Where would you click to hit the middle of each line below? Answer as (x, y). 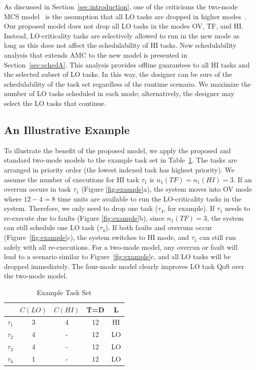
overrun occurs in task (37, 189)
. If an (243, 179)
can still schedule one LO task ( (52, 227)
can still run (217, 237)
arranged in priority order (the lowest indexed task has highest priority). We (119, 169)
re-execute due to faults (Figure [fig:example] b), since (84, 218)
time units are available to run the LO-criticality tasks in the (149, 198)
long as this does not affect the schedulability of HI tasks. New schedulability (120, 45)
